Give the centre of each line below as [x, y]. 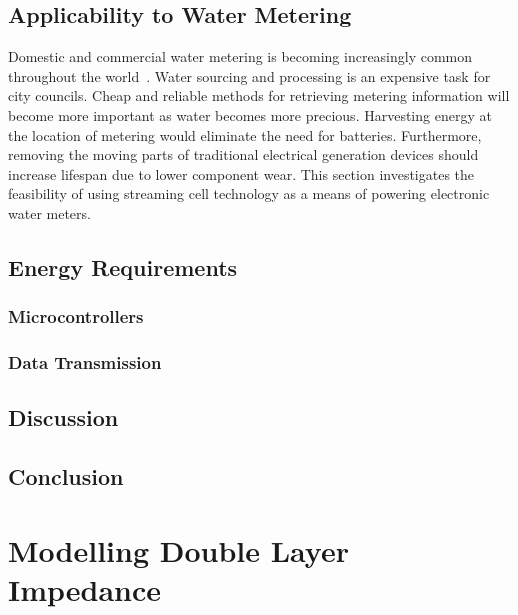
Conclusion [66, 476]
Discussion [63, 417]
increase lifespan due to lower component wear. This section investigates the [241, 173]
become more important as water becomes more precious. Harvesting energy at [250, 114]
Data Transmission [85, 362]
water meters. [49, 212]
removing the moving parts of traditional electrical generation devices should [243, 154]
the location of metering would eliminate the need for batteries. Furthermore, [245, 134]
